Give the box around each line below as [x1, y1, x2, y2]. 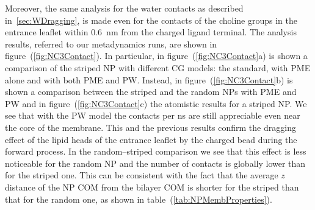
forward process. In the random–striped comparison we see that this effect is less [5, 145, 306, 158]
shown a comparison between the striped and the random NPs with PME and [5, 85, 297, 98]
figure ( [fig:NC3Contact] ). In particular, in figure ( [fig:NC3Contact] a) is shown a [5, 49, 308, 62]
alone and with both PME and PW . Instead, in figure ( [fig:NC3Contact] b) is [5, 73, 293, 86]
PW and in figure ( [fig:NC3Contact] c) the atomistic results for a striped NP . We [5, 97, 307, 110]
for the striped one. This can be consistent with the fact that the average [5, 169, 278, 181]
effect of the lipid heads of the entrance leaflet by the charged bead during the [5, 133, 297, 145]
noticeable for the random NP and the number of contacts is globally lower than [5, 156, 306, 169]
